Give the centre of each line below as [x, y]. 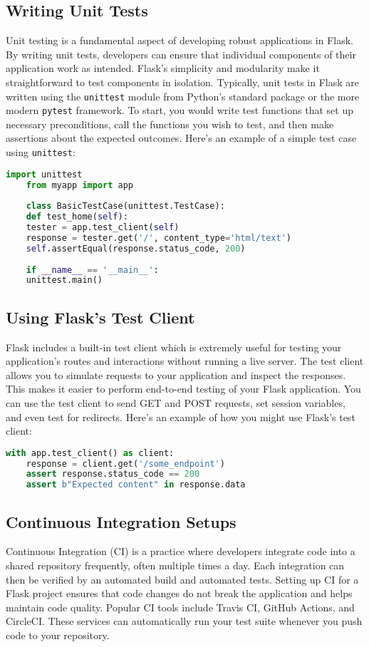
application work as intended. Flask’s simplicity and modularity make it [163, 68]
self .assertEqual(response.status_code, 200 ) [136, 248]
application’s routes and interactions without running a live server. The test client [185, 361]
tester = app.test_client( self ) [103, 228]
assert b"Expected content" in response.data [136, 485]
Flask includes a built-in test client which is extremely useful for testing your [174, 347]
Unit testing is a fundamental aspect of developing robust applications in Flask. [180, 40]
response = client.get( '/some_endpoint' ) [125, 464]
